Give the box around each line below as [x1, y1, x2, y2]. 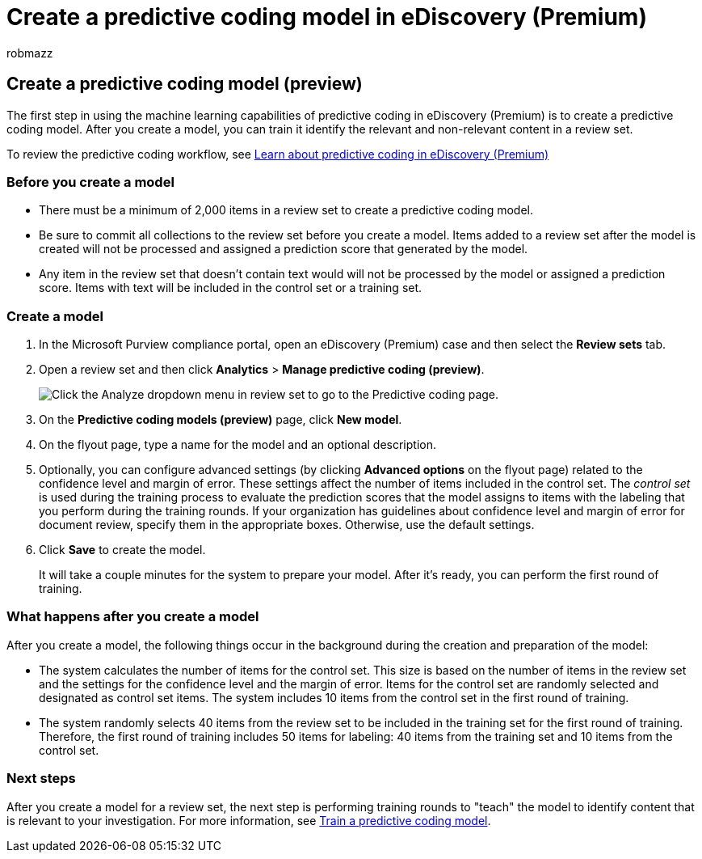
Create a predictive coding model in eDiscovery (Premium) [6, 3, 647, 31]
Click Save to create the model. [39, 543, 206, 557]
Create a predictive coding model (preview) [6, 74, 363, 95]
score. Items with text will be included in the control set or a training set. [39, 281, 422, 295]
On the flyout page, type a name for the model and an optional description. [39, 438, 436, 452]
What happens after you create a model [6, 608, 259, 625]
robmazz [6, 45, 53, 60]
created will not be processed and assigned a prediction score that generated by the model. [39, 242, 528, 256]
